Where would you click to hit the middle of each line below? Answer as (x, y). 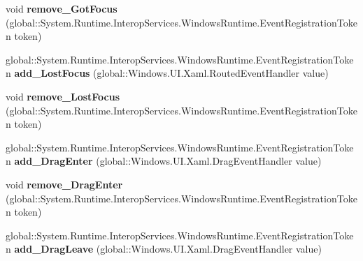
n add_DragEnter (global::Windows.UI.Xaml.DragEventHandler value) (164, 161)
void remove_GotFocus (62, 8)
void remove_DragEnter (64, 184)
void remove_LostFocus (63, 96)
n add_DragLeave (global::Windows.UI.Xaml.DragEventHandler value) (164, 249)
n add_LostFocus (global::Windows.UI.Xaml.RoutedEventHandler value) (167, 73)
